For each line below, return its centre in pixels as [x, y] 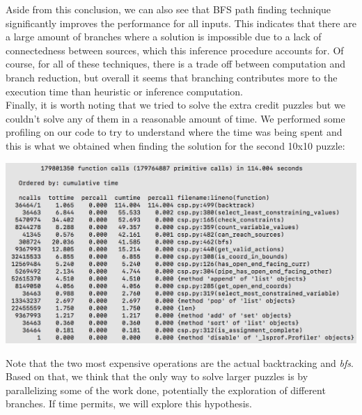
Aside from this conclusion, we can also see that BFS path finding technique [168, 9]
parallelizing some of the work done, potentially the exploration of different [166, 390]
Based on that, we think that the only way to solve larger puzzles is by [157, 376]
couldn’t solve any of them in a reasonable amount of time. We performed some [175, 118]
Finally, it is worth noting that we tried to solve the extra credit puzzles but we [175, 105]
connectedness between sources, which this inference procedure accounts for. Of [175, 50]
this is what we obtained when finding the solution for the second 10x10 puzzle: [175, 145]
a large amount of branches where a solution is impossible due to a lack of [164, 37]
